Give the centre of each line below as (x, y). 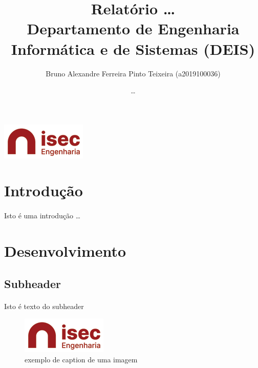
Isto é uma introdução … (42, 216)
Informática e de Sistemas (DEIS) (133, 48)
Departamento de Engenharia (133, 28)
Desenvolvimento (65, 251)
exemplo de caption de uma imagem (81, 359)
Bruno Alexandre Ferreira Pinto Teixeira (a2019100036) (133, 73)
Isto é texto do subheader (44, 306)
